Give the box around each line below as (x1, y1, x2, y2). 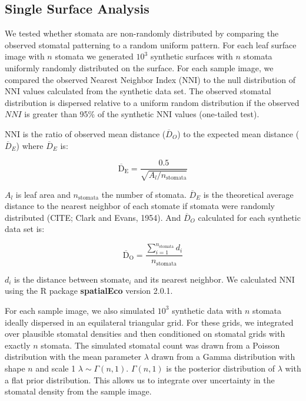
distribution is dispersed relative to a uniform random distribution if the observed (5, 96, 300, 108)
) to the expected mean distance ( (177, 127, 300, 140)
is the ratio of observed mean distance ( (22, 127, 166, 140)
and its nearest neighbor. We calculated (134, 273, 277, 285)
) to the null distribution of (197, 73, 295, 85)
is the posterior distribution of (166, 362, 275, 374)
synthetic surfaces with (150, 50, 233, 62)
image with (5, 50, 45, 62)
